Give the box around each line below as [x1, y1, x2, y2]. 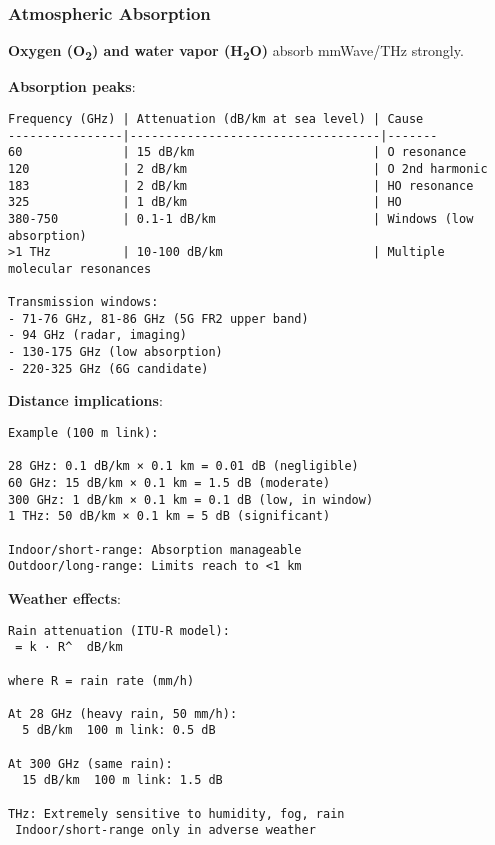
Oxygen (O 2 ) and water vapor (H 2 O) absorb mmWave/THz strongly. [8, 40, 464, 64]
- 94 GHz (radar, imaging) [8, 328, 187, 343]
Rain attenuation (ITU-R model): [8, 623, 230, 638]
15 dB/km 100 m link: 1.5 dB [22, 773, 223, 788]
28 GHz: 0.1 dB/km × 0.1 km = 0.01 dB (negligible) [8, 459, 359, 474]
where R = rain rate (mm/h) [8, 673, 195, 688]
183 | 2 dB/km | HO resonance [8, 178, 474, 193]
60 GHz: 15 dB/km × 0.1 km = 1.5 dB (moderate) [8, 476, 331, 490]
